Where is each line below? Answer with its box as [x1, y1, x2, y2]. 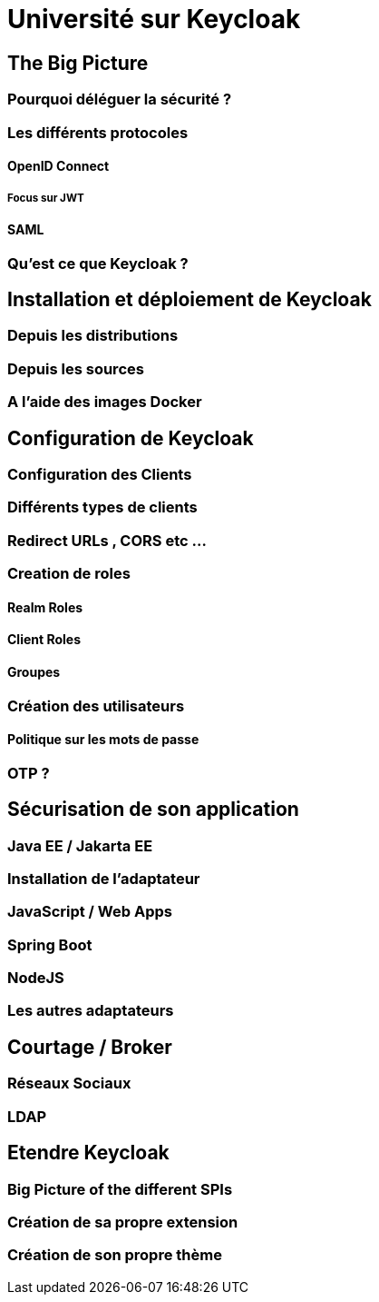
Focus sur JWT [7, 191, 84, 204]
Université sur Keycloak [7, 4, 301, 35]
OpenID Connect [7, 158, 110, 174]
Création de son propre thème [7, 1246, 222, 1265]
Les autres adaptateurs [7, 1001, 174, 1020]
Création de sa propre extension [7, 1212, 238, 1231]
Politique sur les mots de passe [7, 731, 199, 748]
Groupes [7, 663, 61, 680]
